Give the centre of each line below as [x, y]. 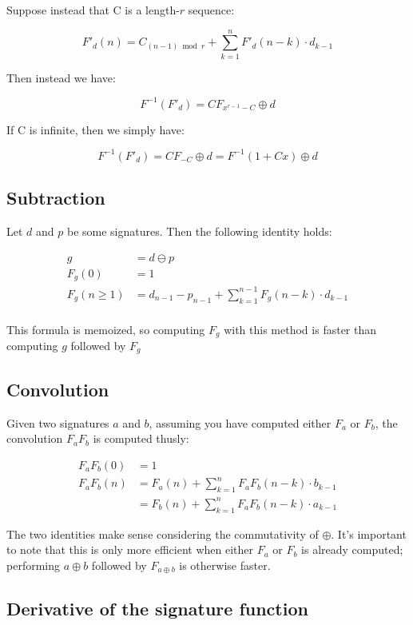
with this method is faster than [300, 329]
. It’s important [369, 533]
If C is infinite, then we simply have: [95, 129]
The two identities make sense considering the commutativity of [163, 533]
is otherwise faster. [225, 565]
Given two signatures [58, 422]
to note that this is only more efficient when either [130, 549]
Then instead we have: [61, 77]
